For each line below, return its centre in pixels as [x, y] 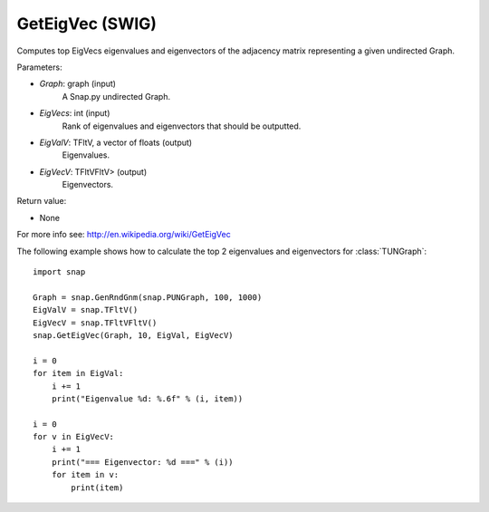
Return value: [42, 201]
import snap [59, 272]
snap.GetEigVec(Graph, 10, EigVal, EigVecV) [134, 335]
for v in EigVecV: [74, 437]
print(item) [97, 488]
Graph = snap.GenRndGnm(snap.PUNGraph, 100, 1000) [148, 297]
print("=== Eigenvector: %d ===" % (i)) [143, 462]
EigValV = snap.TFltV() [86, 310]
